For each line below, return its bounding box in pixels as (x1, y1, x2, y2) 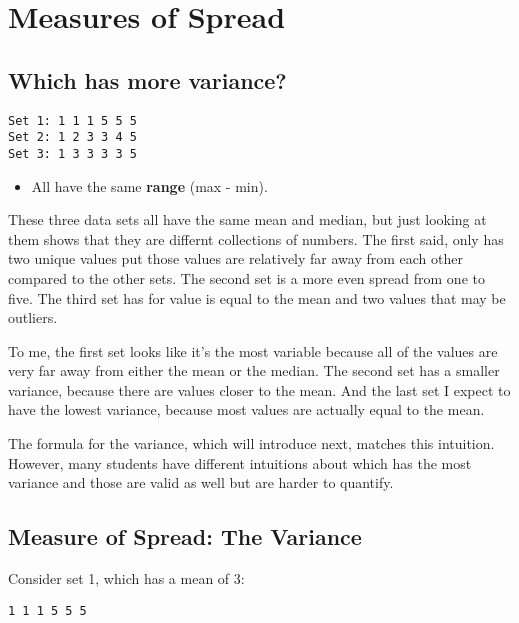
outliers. (8, 307, 58, 328)
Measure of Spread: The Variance (8, 521, 362, 552)
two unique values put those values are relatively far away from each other (8, 248, 463, 269)
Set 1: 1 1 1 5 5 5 (8, 113, 137, 128)
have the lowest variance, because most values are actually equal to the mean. (8, 399, 485, 420)
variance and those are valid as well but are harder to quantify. (8, 472, 394, 493)
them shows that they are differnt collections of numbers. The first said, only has (8, 228, 504, 249)
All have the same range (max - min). (31, 175, 268, 196)
